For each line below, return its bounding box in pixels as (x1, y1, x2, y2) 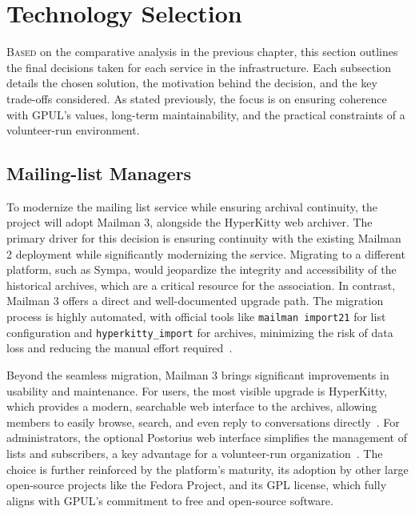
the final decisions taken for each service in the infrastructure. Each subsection (6, 58, 392, 75)
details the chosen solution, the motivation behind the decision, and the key (6, 74, 377, 91)
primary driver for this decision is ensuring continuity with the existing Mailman (6, 230, 401, 247)
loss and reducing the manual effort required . (6, 339, 233, 356)
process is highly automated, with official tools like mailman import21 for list (6, 308, 386, 325)
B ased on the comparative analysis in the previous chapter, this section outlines (6, 43, 398, 60)
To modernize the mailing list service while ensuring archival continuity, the (6, 198, 377, 215)
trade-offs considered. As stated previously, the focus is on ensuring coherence (6, 90, 387, 106)
